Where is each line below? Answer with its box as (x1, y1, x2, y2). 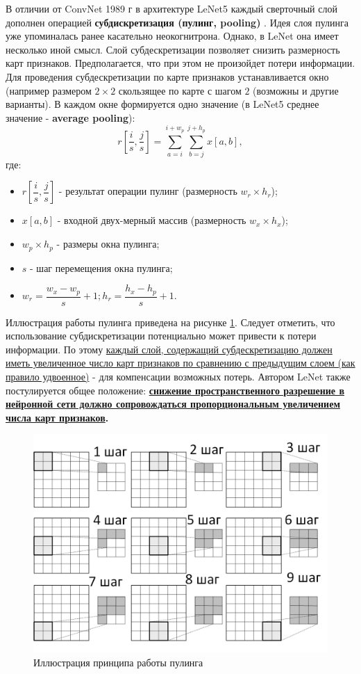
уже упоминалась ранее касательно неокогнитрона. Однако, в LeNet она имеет (6, 29, 339, 43)
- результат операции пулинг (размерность (58, 184, 237, 198)
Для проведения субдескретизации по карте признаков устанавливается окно (6, 69, 329, 83)
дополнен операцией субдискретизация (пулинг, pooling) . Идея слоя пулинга (6, 15, 349, 29)
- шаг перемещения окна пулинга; (30, 260, 173, 275)
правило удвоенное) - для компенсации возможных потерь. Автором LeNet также (6, 369, 351, 383)
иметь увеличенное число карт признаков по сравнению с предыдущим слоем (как (6, 355, 355, 370)
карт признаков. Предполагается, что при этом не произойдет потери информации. (6, 56, 355, 70)
